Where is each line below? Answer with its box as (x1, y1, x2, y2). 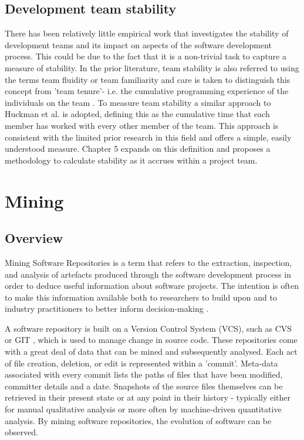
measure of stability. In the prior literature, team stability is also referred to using (5, 61, 299, 74)
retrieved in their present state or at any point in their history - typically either (5, 391, 291, 404)
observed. (5, 426, 38, 438)
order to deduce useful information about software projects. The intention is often (5, 279, 299, 292)
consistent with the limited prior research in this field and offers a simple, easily (5, 131, 292, 143)
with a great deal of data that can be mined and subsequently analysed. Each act (5, 345, 298, 358)
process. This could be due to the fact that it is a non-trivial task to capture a (5, 50, 286, 62)
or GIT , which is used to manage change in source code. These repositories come (5, 334, 298, 346)
